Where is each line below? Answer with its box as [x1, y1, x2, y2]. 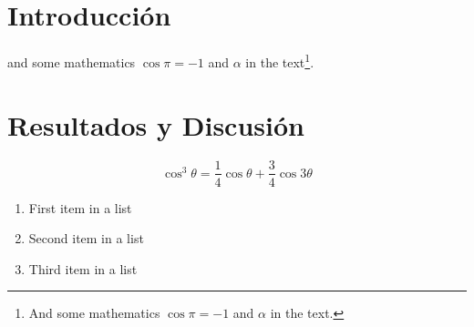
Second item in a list [28, 229, 144, 248]
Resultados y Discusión [7, 106, 304, 143]
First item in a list [28, 198, 132, 217]
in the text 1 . [245, 50, 314, 71]
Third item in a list [28, 259, 138, 278]
